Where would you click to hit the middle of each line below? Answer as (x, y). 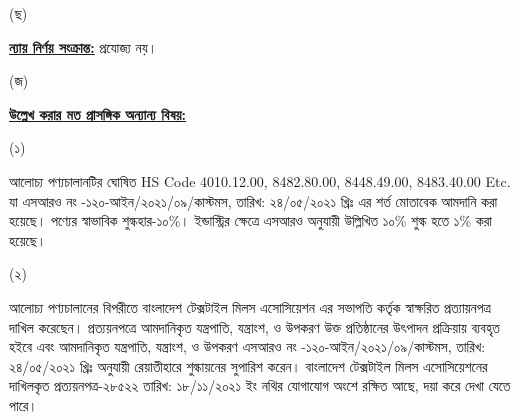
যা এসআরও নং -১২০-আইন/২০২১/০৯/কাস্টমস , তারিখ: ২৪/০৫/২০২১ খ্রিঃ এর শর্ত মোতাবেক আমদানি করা (253, 200)
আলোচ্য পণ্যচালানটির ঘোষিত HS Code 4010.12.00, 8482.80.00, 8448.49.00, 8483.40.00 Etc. (260, 180)
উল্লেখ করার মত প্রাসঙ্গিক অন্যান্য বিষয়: (98, 113)
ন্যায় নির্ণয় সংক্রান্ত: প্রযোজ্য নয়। (83, 46)
